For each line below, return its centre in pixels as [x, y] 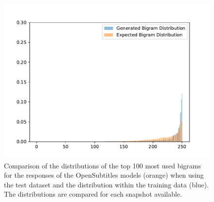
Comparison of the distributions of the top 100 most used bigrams [103, 165]
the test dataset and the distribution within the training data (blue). [107, 184]
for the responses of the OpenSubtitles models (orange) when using [104, 175]
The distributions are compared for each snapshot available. [93, 194]
